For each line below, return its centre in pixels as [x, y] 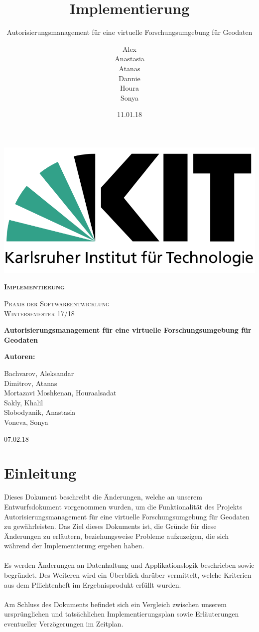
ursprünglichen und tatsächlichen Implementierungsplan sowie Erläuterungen [122, 614]
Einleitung [40, 473]
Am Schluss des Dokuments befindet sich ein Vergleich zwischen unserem [115, 604]
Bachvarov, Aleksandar [39, 373]
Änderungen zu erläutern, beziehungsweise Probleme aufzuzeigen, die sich [116, 536]
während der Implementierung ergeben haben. [74, 546]
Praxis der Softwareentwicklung [57, 304]
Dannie [129, 78]
